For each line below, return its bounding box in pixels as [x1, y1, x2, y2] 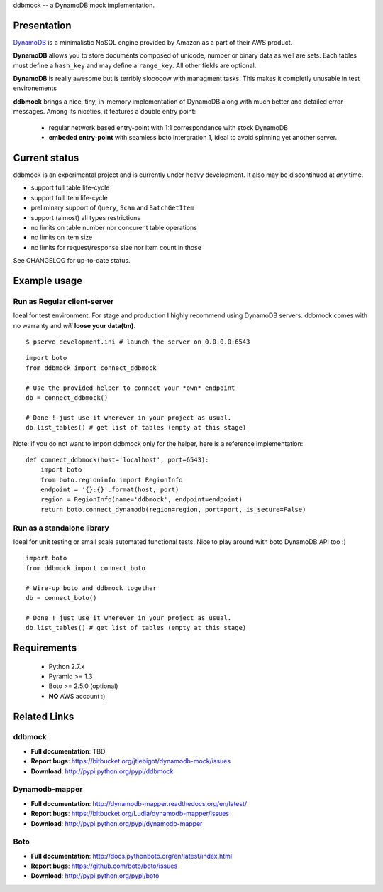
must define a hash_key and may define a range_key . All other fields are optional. [13, 61, 257, 70]
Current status [13, 151, 79, 163]
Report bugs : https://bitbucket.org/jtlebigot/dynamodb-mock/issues [30, 757, 231, 766]
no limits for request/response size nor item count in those [30, 243, 202, 251]
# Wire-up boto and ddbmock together [26, 584, 157, 592]
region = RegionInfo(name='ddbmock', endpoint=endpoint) [40, 496, 243, 504]
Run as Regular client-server [13, 296, 114, 306]
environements [13, 84, 57, 92]
